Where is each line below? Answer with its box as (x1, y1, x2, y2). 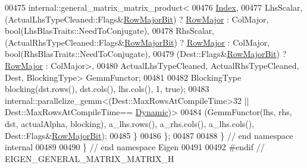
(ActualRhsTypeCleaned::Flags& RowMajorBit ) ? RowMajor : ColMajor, (5, 36, 270, 48)
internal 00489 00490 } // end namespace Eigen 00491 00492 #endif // (5, 141, 265, 153)
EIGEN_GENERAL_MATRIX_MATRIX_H (5, 152, 174, 164)
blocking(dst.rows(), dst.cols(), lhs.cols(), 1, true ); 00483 (5, 83, 209, 95)
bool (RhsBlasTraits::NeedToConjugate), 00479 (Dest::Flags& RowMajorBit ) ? (5, 47, 287, 60)
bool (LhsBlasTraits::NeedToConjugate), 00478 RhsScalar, (5, 24, 215, 37)
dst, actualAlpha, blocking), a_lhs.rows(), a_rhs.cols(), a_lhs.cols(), (5, 117, 255, 129)
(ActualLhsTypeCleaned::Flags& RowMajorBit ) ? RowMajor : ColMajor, (5, 12, 269, 25)
